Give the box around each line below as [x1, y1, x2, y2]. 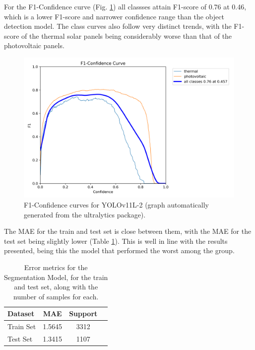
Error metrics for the [24, 262, 88, 272]
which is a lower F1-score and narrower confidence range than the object [4, 11, 224, 21]
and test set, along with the [14, 281, 98, 292]
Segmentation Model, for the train [4, 272, 108, 282]
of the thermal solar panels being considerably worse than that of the [21, 30, 232, 41]
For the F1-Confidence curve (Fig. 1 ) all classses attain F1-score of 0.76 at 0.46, [4, 1, 247, 11]
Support [69, 308, 98, 319]
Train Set [7, 321, 36, 332]
